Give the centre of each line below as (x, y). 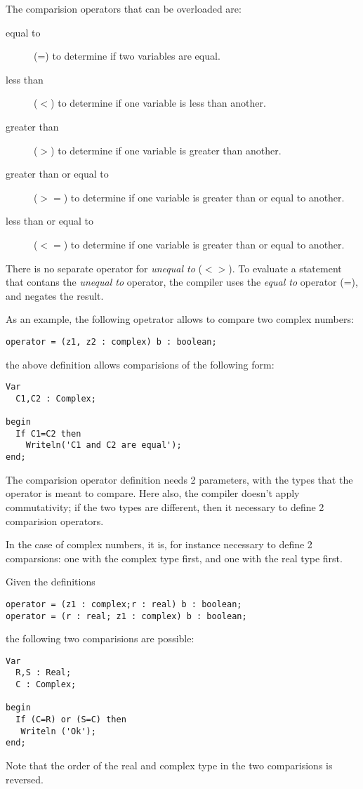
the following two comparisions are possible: (100, 638)
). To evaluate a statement (285, 268)
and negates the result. (55, 295)
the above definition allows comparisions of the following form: (140, 364)
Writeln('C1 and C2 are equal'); (104, 445)
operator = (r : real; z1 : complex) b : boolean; (126, 616)
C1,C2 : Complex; (56, 398)
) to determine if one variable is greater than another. (166, 150)
